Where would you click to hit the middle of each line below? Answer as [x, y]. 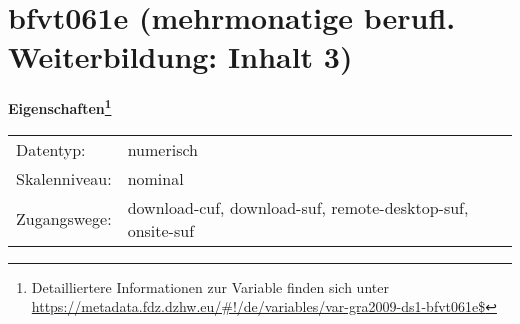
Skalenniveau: [64, 178]
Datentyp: [51, 149]
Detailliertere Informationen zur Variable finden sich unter [210, 286]
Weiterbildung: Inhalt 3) [180, 56]
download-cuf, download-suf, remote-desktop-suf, [298, 207]
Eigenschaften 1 [60, 106]
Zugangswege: [64, 219]
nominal [155, 178]
